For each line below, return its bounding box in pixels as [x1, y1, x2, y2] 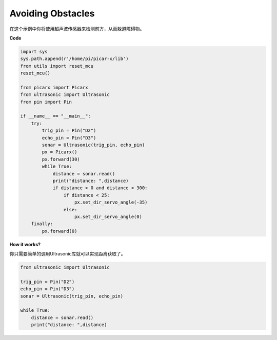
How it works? [9, 241, 41, 247]
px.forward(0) [42, 228, 77, 234]
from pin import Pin [20, 99, 72, 105]
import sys [20, 49, 48, 54]
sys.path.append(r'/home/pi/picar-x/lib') [20, 56, 129, 62]
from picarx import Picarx [20, 85, 88, 90]
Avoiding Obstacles [9, 8, 95, 19]
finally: [31, 221, 53, 227]
